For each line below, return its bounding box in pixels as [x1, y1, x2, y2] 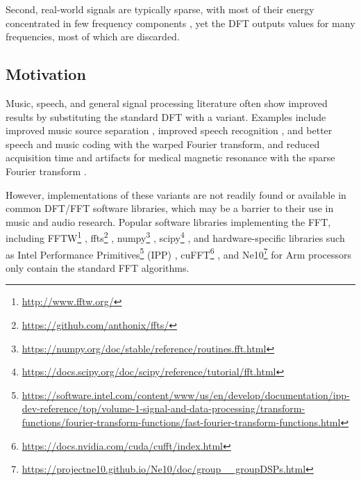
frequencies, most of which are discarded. [6, 29, 180, 44]
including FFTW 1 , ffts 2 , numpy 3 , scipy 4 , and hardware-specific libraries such [6, 229, 345, 245]
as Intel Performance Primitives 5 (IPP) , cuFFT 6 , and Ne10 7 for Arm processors [6, 245, 352, 261]
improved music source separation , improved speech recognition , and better [6, 123, 333, 138]
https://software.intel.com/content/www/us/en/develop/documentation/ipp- [22, 387, 350, 402]
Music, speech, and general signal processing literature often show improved [6, 95, 328, 110]
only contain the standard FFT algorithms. [6, 260, 190, 275]
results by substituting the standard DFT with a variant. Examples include [6, 109, 326, 124]
